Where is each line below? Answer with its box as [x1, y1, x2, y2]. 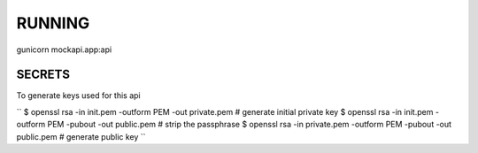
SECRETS [16, 67, 71, 82]
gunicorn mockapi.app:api [16, 44, 112, 55]
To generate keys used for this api [16, 90, 141, 101]
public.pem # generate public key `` [16, 131, 146, 142]
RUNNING [16, 13, 90, 33]
